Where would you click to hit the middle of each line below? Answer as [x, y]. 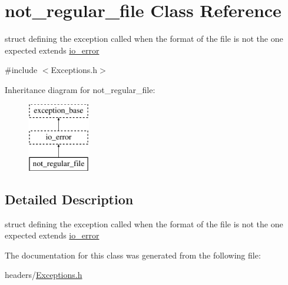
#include [21, 70]
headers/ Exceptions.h [44, 275]
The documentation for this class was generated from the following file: [133, 255]
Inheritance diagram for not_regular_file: [80, 89]
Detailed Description [69, 199]
